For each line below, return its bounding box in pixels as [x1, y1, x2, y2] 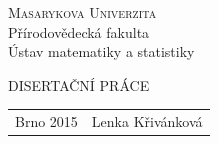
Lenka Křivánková [91, 111, 203, 132]
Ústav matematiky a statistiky [8, 41, 195, 62]
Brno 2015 [15, 111, 78, 132]
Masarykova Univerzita [8, 2, 157, 22]
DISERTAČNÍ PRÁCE [8, 74, 150, 95]
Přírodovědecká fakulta [8, 21, 150, 42]
